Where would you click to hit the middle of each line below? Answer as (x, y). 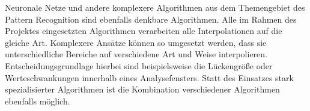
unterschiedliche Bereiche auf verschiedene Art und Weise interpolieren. (136, 54)
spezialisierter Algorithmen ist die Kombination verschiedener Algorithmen (142, 89)
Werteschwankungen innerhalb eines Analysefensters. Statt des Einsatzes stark (149, 77)
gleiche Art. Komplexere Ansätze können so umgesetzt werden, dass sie (136, 42)
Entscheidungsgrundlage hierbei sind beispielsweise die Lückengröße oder (139, 65)
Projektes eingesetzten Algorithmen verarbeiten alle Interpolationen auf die (144, 31)
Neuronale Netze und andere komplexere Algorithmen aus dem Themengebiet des (155, 7)
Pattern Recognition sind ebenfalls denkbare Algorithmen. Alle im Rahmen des (151, 19)
